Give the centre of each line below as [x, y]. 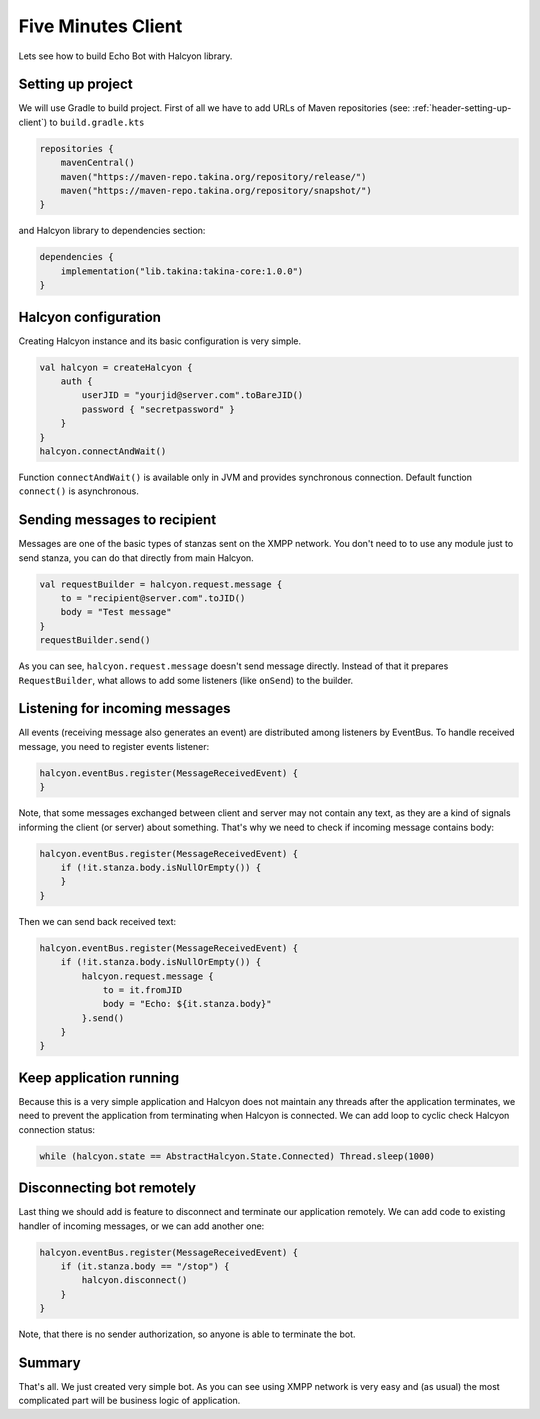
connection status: [56, 1129]
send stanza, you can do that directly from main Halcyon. [136, 557]
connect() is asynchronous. [78, 491]
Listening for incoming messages [124, 708]
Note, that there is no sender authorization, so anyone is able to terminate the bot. [187, 1334]
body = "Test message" [116, 612]
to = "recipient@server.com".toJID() [153, 598]
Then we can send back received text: [97, 921]
